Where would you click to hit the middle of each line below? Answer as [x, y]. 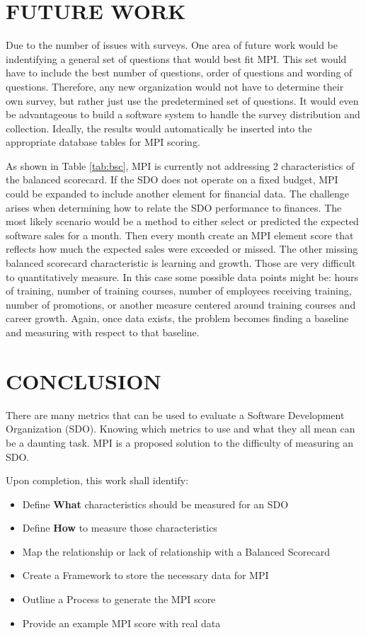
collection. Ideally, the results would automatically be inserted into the [159, 128]
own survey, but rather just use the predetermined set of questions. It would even [182, 100]
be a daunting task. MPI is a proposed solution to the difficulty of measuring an [180, 442]
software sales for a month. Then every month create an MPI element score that [180, 235]
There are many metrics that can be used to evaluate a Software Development [175, 414]
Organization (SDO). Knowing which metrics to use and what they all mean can [181, 429]
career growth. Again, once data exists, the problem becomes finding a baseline [177, 318]
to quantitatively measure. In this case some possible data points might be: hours [182, 276]
